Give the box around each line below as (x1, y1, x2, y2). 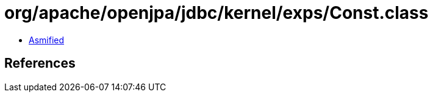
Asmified (29, 34, 65, 45)
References (4, 56, 76, 71)
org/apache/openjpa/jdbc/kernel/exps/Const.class (4, 2, 429, 23)
